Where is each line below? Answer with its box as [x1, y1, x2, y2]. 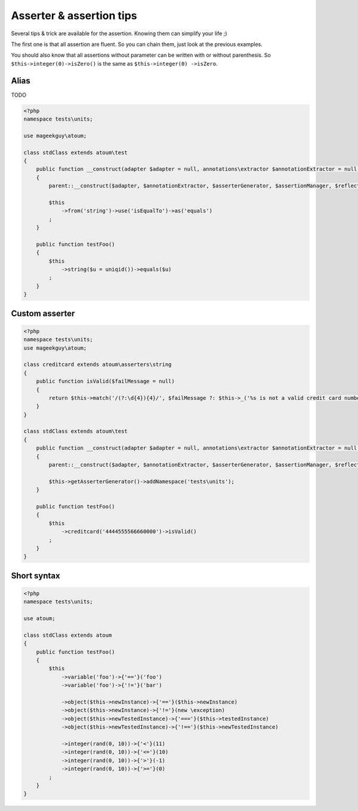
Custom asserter [11, 308, 75, 319]
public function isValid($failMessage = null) [36, 378, 175, 385]
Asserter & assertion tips [11, 9, 137, 22]
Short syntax [11, 571, 60, 581]
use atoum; [23, 615, 55, 622]
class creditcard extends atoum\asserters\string [23, 361, 172, 368]
